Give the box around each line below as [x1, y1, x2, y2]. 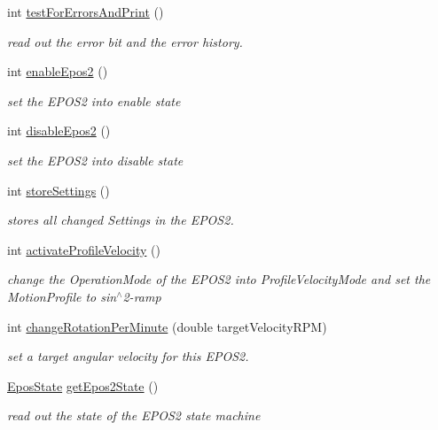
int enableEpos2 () [7, 62, 108, 81]
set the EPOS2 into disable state [7, 150, 184, 169]
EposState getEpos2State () [7, 376, 159, 395]
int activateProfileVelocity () [7, 240, 160, 258]
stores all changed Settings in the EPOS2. [7, 211, 234, 229]
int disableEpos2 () [7, 121, 111, 140]
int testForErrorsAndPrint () [7, 3, 164, 20]
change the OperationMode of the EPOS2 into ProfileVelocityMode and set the [7, 270, 431, 288]
